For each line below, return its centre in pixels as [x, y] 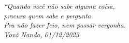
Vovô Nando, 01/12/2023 [42, 34]
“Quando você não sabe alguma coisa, [59, 6]
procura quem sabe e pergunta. [49, 15]
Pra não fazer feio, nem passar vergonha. [65, 25]
